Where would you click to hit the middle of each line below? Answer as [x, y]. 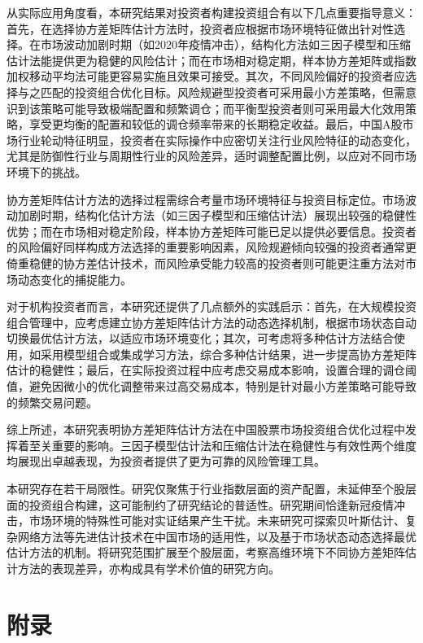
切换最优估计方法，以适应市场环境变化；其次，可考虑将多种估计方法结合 [200, 338]
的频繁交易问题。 [52, 402]
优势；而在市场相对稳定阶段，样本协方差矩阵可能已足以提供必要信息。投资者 [211, 231]
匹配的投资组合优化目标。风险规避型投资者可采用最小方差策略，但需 [222, 92]
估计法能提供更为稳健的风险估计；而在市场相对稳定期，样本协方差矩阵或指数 [211, 60]
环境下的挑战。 [46, 171]
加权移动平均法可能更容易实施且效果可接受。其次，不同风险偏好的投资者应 [206, 76]
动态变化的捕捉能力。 [74, 279]
